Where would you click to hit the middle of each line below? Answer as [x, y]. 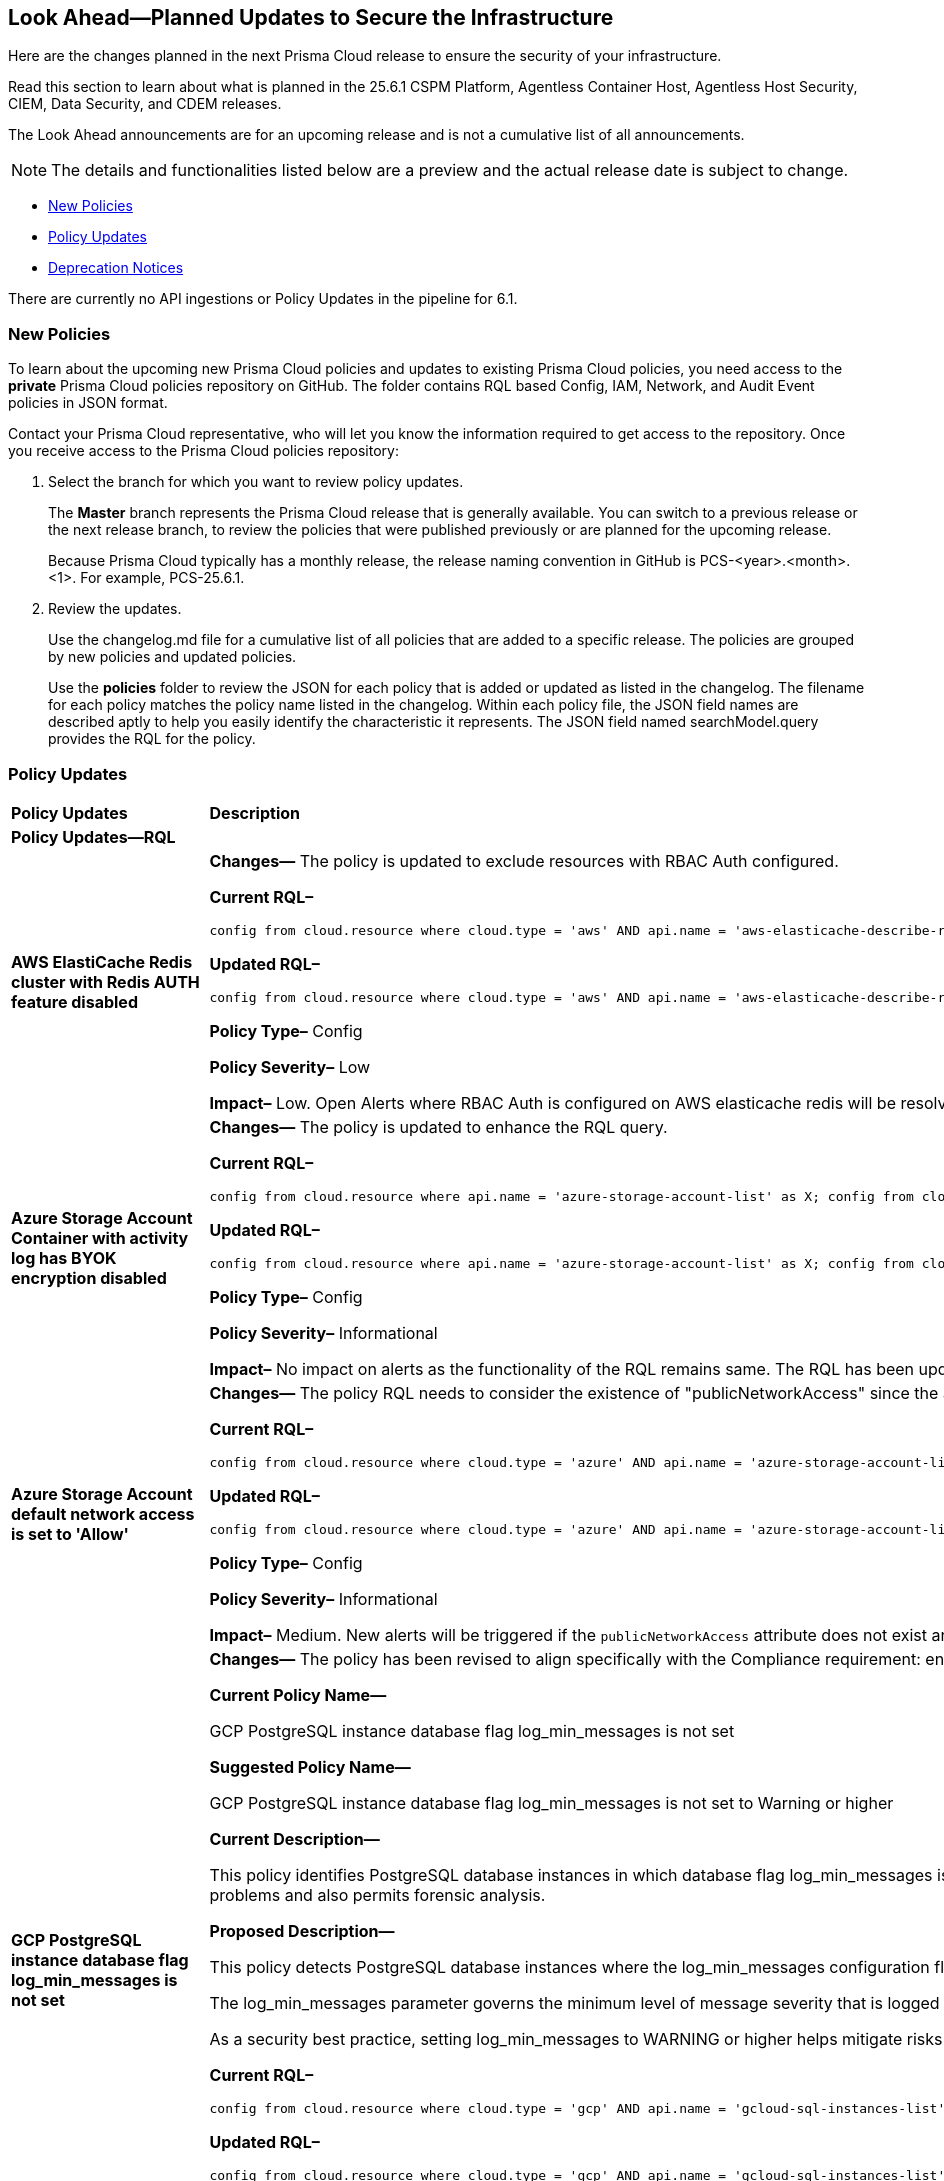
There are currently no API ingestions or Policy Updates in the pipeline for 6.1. [263, 299]
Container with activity [100, 1237]
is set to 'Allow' [70, 1533]
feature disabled [74, 1001]
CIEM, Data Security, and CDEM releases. [145, 104]
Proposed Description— [302, 1930]
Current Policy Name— [298, 1694]
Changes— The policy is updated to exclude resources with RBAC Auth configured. [524, 860]
